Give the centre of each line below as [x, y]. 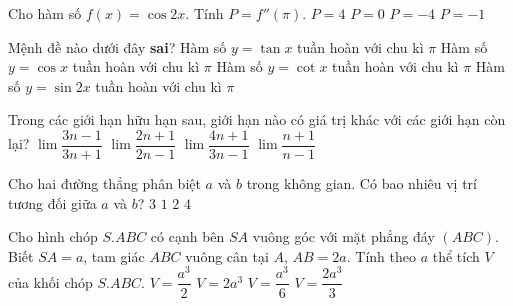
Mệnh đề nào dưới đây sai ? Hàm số [117, 46]
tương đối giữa [52, 202]
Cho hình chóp [53, 236]
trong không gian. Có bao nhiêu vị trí [361, 183]
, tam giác [114, 255]
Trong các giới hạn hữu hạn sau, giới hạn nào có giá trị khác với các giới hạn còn [257, 119]
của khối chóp [50, 281]
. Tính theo [381, 255]
